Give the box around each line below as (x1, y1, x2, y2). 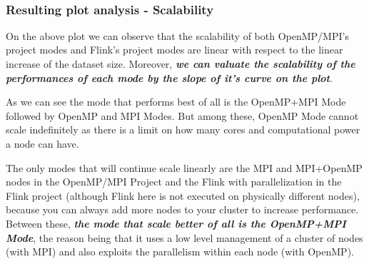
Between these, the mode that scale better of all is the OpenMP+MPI (6, 215, 346, 230)
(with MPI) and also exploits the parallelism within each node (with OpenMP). (6, 244, 354, 259)
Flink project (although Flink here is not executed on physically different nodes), (6, 188, 360, 203)
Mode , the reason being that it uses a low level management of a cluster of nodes (6, 230, 363, 245)
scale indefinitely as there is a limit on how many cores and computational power (6, 122, 360, 137)
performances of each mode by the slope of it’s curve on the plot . (6, 70, 333, 85)
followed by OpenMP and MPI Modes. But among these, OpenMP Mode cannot (6, 108, 359, 123)
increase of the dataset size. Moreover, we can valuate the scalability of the (6, 56, 355, 71)
